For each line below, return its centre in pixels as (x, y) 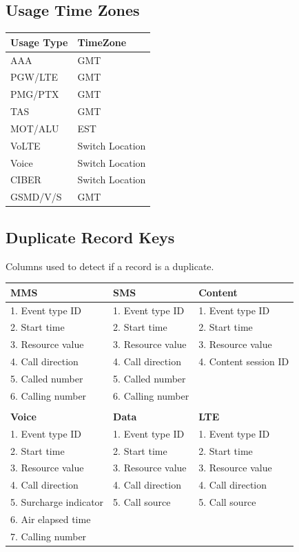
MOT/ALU (35, 128)
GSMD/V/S (36, 197)
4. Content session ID (244, 361)
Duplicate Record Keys (90, 237)
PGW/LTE (34, 77)
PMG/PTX (35, 94)
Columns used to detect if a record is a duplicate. (110, 266)
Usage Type (39, 42)
